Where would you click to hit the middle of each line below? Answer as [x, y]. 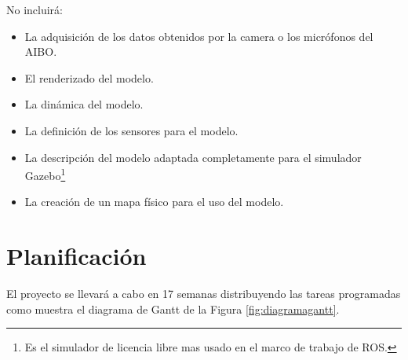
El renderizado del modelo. [89, 77]
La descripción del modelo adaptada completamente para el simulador [193, 157]
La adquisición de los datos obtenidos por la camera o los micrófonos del [199, 36]
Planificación [76, 256]
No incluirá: [35, 9]
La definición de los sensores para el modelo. [131, 130]
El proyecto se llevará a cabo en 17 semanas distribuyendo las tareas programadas [204, 294]
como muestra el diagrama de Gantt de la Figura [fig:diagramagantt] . [173, 309]
